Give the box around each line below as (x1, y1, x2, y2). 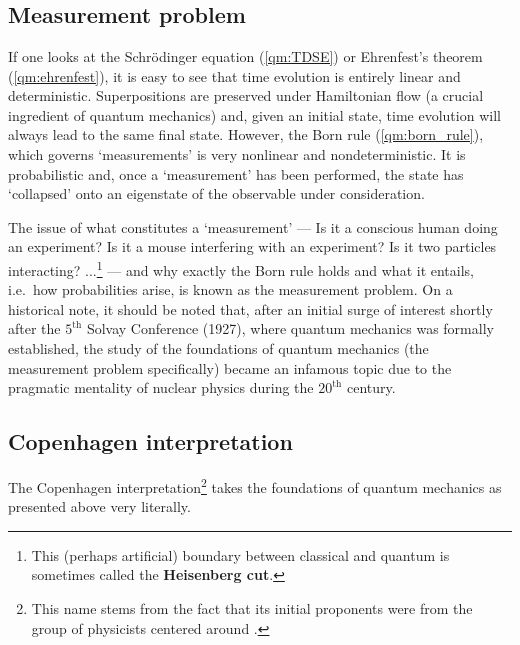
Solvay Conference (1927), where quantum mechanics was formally (86, 318, 494, 339)
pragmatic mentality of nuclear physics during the (8, 377, 314, 398)
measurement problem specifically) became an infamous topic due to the (8, 357, 452, 378)
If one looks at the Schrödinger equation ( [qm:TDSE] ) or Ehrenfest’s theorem (8, 46, 483, 66)
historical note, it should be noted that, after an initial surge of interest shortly (8, 298, 493, 319)
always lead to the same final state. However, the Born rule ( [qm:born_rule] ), (8, 124, 484, 145)
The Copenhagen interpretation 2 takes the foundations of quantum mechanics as (8, 473, 502, 497)
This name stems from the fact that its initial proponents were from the (31, 597, 473, 618)
